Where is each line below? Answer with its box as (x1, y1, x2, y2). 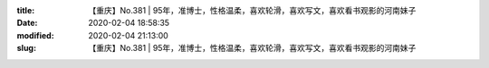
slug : (16, 43, 36, 54)
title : (16, 5, 35, 15)
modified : (16, 30, 54, 40)
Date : (16, 18, 38, 29)
